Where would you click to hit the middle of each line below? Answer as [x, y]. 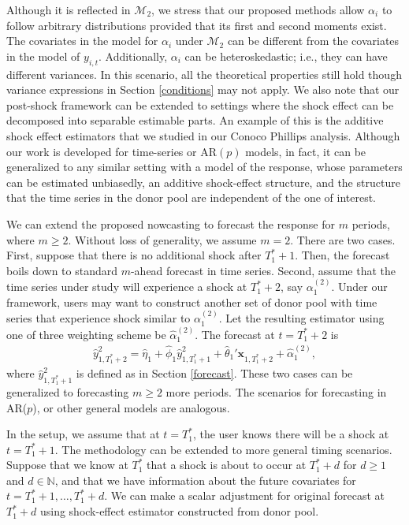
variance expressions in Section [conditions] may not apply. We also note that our [203, 89]
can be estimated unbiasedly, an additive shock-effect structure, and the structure [203, 182]
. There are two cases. [343, 239]
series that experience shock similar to [99, 318]
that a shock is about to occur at [227, 465]
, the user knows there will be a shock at [291, 434]
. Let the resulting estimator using [301, 318]
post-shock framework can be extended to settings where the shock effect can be [200, 104]
